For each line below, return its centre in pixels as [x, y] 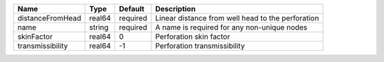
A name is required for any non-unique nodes [231, 27]
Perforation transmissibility [200, 46]
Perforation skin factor [193, 37]
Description [175, 9]
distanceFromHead [49, 18]
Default [132, 9]
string [99, 27]
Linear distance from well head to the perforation [237, 18]
